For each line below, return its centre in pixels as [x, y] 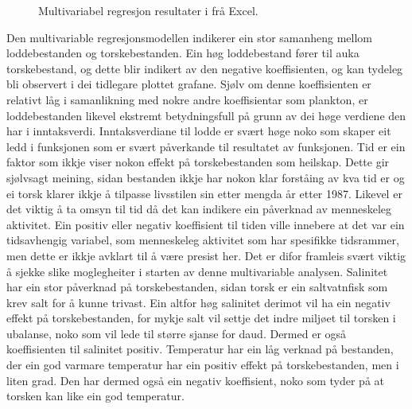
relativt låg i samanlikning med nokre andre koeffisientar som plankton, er [187, 99]
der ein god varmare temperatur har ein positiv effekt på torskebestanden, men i [203, 365]
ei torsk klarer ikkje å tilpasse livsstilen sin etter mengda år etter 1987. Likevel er [204, 193]
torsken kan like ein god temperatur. [95, 396]
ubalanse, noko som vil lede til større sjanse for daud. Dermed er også [177, 333]
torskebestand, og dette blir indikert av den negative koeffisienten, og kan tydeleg [205, 68]
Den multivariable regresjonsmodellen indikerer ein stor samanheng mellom [190, 37]
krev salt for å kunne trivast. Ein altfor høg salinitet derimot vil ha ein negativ [198, 302]
